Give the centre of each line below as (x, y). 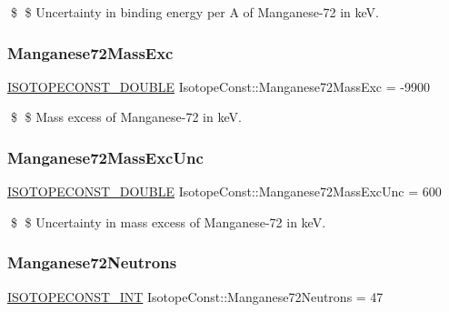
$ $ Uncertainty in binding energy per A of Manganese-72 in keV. (195, 12)
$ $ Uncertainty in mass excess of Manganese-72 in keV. (168, 221)
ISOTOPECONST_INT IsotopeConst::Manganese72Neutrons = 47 (195, 296)
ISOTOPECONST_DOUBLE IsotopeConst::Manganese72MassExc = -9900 (219, 86)
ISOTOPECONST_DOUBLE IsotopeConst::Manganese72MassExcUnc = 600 (224, 191)
